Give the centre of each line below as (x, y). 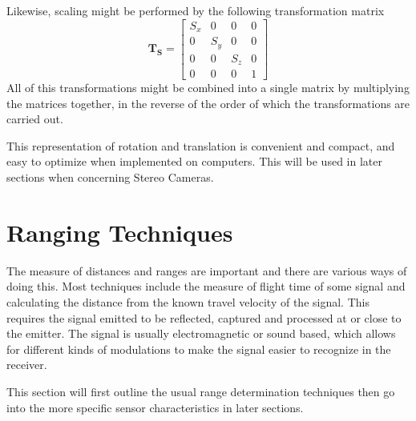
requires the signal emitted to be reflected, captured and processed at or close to (204, 317)
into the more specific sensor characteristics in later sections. (155, 407)
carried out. (35, 119)
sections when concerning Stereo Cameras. (110, 177)
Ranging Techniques (120, 232)
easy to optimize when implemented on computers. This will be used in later (194, 161)
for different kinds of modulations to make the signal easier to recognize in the (199, 349)
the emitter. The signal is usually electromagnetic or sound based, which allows (201, 333)
